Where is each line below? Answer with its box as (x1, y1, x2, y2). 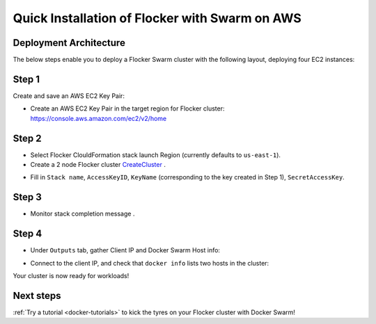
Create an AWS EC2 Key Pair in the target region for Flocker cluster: (30, 104, 225, 113)
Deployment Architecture (13, 37, 125, 49)
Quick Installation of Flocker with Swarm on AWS (13, 10, 302, 26)
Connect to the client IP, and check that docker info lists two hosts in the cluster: (30, 259, 269, 267)
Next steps (13, 289, 61, 302)
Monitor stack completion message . (30, 209, 135, 218)
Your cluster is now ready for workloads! (13, 272, 130, 280)
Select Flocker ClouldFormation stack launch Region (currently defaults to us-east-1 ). (30, 150, 281, 159)
